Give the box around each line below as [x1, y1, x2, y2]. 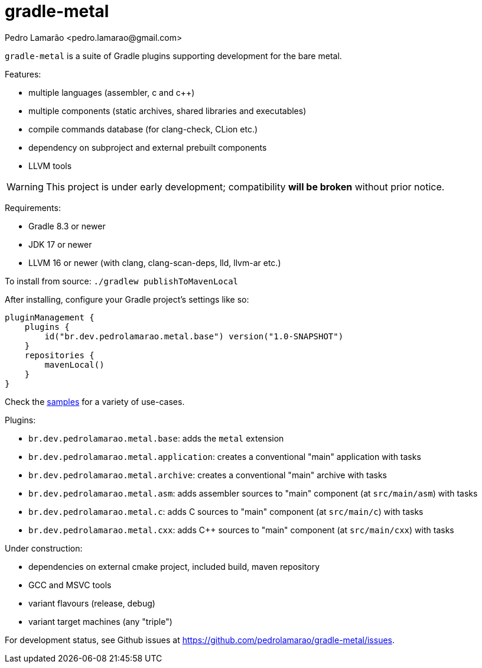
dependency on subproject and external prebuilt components [28, 142, 267, 153]
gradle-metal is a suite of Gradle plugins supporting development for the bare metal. [5, 50, 342, 61]
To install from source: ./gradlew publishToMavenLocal [5, 275, 239, 286]
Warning [6, 180, 44, 193]
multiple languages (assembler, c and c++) [28, 87, 195, 98]
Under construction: [5, 543, 83, 553]
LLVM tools [28, 160, 72, 171]
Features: [5, 69, 41, 79]
